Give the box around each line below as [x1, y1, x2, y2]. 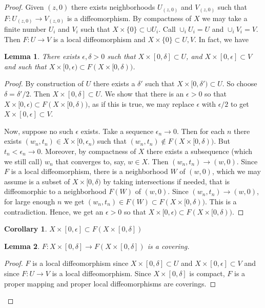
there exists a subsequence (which [147, 145, 253, 156]
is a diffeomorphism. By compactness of [67, 12, 192, 23]
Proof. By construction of [4, 78, 84, 89]
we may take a [202, 12, 248, 23]
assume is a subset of [4, 176, 70, 186]
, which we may [212, 166, 261, 177]
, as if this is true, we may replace [88, 98, 194, 109]
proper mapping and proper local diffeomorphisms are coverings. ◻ [4, 278, 216, 288]
